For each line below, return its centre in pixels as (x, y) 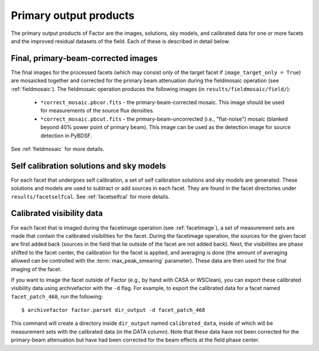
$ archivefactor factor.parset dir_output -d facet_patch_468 (113, 310)
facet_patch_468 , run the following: (57, 297)
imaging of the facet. (36, 269)
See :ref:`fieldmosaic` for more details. (58, 149)
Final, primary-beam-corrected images (84, 58)
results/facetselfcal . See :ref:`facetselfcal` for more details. (90, 197)
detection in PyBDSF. (66, 136)
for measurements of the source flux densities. (97, 111)
